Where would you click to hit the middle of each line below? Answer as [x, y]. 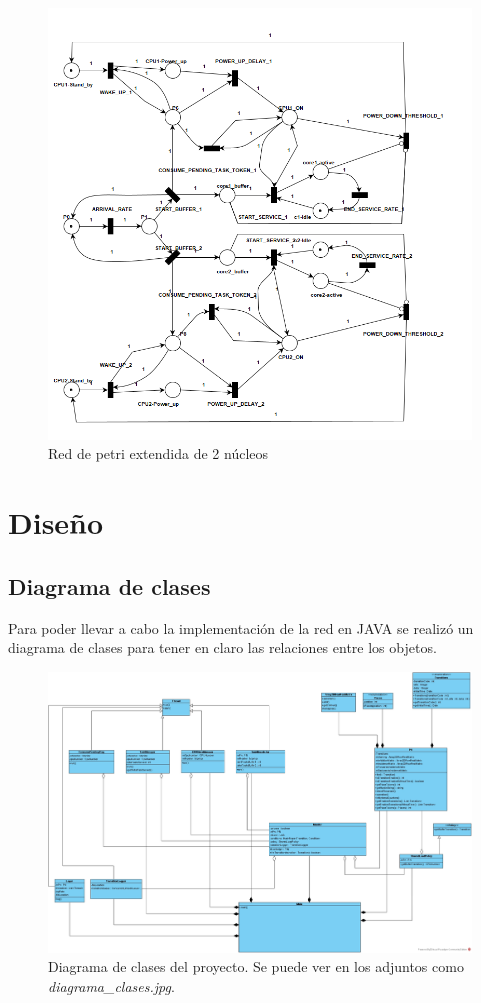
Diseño [56, 522]
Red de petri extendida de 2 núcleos [158, 453]
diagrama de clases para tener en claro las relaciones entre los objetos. [222, 647]
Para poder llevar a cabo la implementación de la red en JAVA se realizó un [241, 627]
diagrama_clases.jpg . [111, 985]
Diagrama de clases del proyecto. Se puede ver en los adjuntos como [256, 966]
